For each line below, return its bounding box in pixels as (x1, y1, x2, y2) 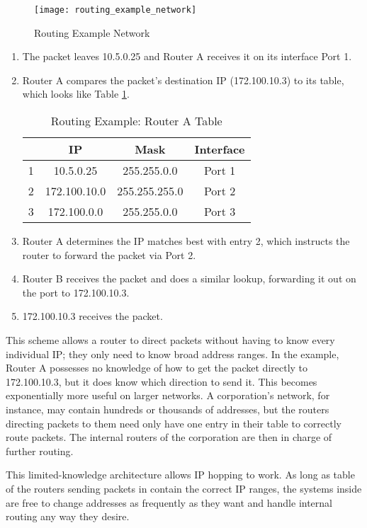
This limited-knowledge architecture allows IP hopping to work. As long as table (6, 467, 355, 482)
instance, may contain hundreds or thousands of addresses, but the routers (6, 401, 329, 416)
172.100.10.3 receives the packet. (22, 309, 163, 323)
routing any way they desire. (6, 509, 130, 524)
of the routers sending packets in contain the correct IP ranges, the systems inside (6, 481, 362, 495)
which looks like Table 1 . (22, 86, 130, 101)
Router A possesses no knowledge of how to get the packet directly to (6, 360, 308, 375)
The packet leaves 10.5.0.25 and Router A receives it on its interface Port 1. (22, 49, 352, 64)
